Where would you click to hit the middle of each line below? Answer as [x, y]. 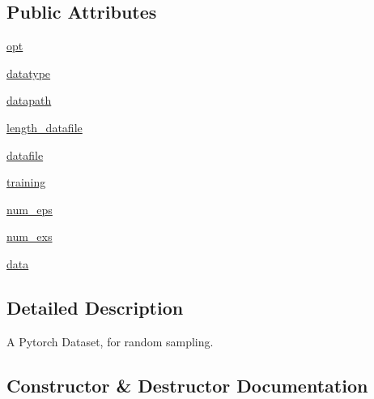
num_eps [30, 209]
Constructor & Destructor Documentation [187, 385]
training [26, 182]
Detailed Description [95, 307]
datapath [29, 100]
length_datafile [45, 127]
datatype [29, 73]
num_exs [30, 236]
